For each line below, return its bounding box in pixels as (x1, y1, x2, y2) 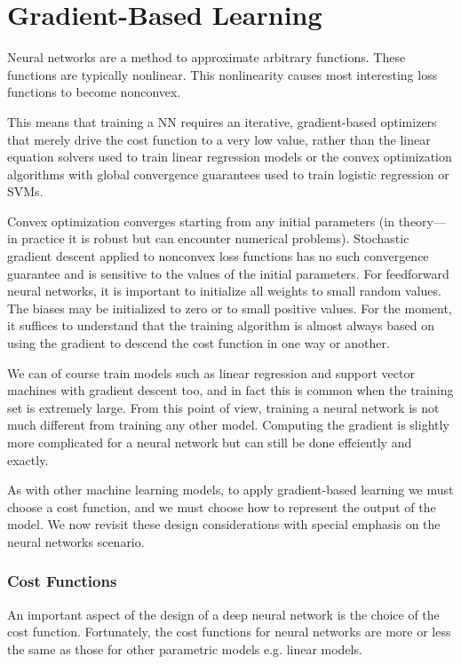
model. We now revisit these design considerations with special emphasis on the (7, 515, 441, 534)
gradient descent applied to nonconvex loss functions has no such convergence (7, 247, 429, 265)
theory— (398, 211, 446, 230)
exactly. (7, 450, 49, 469)
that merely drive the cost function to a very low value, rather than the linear (7, 130, 431, 148)
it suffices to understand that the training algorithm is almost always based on (7, 316, 434, 335)
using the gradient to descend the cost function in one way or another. (7, 334, 390, 352)
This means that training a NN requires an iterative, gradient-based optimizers (7, 112, 437, 130)
